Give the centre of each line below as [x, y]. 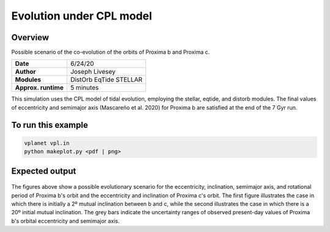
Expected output [44, 171]
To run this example [50, 125]
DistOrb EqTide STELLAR [107, 80]
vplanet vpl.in [47, 143]
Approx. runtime [39, 88]
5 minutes [85, 88]
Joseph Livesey [93, 72]
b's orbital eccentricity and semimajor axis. [65, 221]
